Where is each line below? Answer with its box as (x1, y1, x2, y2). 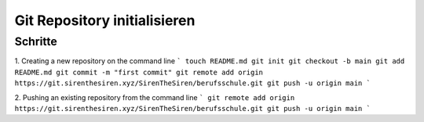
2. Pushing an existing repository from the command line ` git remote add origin (14, 92, 295, 102)
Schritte (14, 34, 58, 48)
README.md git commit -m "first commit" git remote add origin (14, 67, 263, 77)
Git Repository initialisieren (14, 12, 196, 29)
